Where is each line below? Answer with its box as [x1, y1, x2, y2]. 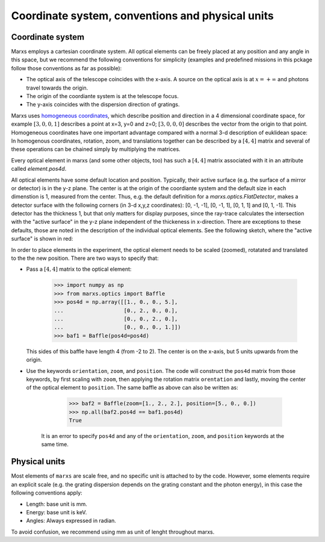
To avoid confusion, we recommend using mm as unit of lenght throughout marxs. [11, 528, 215, 535]
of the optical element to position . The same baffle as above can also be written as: [26, 384, 238, 391]
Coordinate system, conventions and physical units [11, 9, 274, 22]
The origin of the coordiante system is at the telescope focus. [26, 93, 179, 100]
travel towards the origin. [26, 84, 88, 91]
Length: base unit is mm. [26, 500, 87, 508]
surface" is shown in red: [11, 235, 73, 242]
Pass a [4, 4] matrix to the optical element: [26, 265, 132, 273]
